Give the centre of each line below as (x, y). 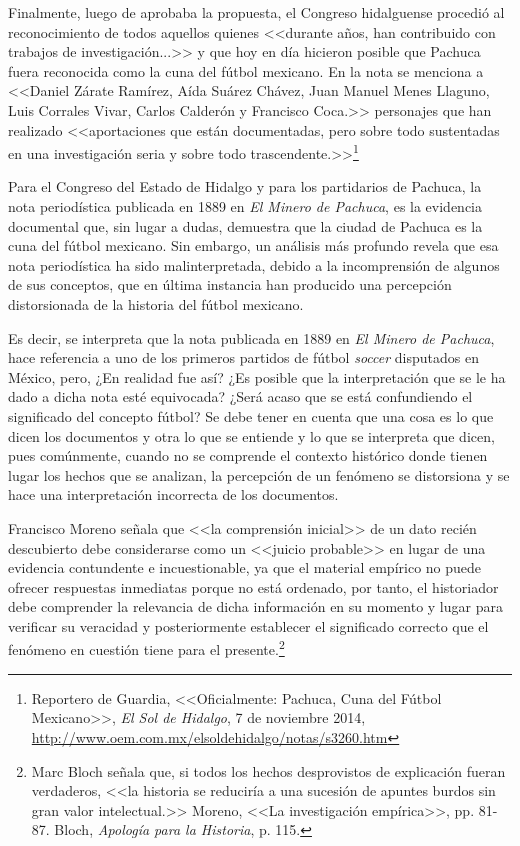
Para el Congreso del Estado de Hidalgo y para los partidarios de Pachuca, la (245, 186)
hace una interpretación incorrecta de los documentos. (173, 494)
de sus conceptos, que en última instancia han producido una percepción (230, 284)
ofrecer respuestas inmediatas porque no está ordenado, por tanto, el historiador (253, 586)
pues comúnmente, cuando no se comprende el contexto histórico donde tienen (248, 455)
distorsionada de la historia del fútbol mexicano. (156, 303)
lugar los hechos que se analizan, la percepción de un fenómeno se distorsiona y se (259, 474)
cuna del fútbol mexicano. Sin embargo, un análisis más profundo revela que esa (253, 245)
